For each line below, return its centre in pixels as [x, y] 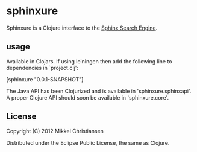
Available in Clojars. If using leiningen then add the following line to [89, 61]
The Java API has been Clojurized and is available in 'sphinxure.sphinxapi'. [99, 91]
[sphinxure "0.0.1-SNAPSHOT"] [45, 79]
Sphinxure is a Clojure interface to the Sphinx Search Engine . [82, 28]
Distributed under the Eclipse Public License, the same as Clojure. [88, 142]
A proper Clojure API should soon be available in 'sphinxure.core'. [88, 97]
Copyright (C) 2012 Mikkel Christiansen [55, 131]
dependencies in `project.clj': [42, 68]
